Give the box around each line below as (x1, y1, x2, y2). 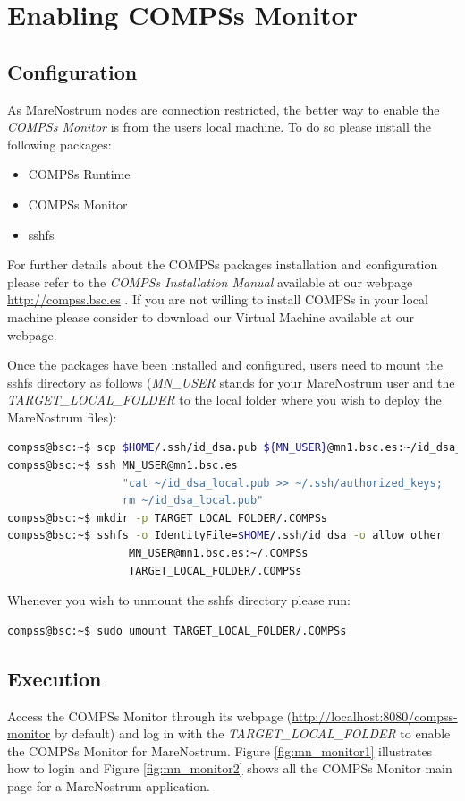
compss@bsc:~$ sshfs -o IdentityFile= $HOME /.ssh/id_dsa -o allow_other (7, 529, 443, 542)
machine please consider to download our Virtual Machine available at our (7, 307, 414, 326)
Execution (7, 664, 102, 692)
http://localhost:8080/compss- (292, 706, 458, 725)
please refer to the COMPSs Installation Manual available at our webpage (7, 272, 413, 291)
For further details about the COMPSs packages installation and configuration (7, 255, 438, 274)
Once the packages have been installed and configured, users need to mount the (7, 355, 443, 374)
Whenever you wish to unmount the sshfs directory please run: (7, 591, 351, 609)
